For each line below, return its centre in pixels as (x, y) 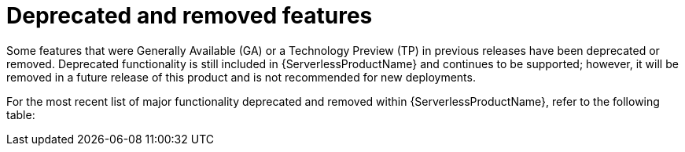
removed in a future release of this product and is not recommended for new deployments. (241, 77)
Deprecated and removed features (190, 16)
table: (21, 114)
